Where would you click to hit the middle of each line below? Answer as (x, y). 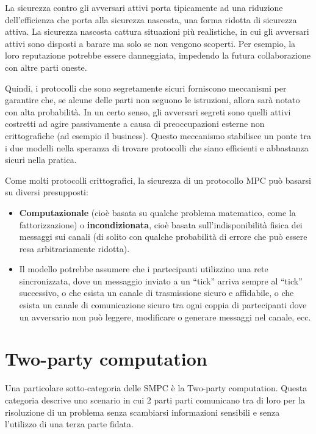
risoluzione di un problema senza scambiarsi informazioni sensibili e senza (142, 412)
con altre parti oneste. (46, 67)
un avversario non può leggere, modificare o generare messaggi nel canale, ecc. (165, 316)
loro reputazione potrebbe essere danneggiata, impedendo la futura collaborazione (158, 55)
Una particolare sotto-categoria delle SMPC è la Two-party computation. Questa (156, 388)
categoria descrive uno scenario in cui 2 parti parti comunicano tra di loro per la (155, 400)
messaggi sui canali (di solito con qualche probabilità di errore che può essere (163, 237)
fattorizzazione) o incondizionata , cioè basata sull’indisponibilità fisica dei (161, 224)
